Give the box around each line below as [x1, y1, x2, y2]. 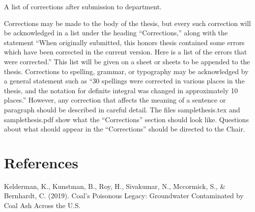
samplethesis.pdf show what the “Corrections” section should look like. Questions [4, 114, 249, 124]
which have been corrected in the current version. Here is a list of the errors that [4, 47, 247, 57]
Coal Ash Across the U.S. [4, 200, 81, 211]
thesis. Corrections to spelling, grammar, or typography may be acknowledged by [4, 66, 249, 76]
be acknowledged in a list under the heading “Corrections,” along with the [4, 27, 228, 38]
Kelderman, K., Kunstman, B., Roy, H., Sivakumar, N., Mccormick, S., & [4, 181, 226, 191]
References [4, 152, 79, 172]
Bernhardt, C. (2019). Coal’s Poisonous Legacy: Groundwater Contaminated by [4, 190, 244, 201]
